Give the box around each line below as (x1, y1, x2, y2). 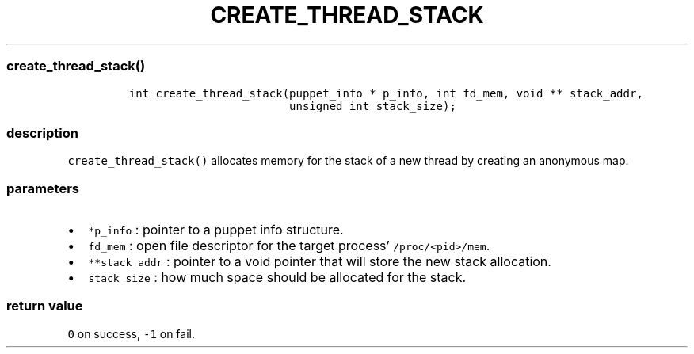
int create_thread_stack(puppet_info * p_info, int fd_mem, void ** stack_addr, (128, 86, 643, 100)
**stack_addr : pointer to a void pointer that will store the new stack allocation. (88, 253, 551, 269)
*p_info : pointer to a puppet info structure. (88, 222, 344, 238)
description (6, 124, 78, 141)
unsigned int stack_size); (289, 99, 456, 112)
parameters (6, 180, 79, 196)
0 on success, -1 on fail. (67, 326, 195, 341)
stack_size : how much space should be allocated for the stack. (88, 269, 467, 285)
